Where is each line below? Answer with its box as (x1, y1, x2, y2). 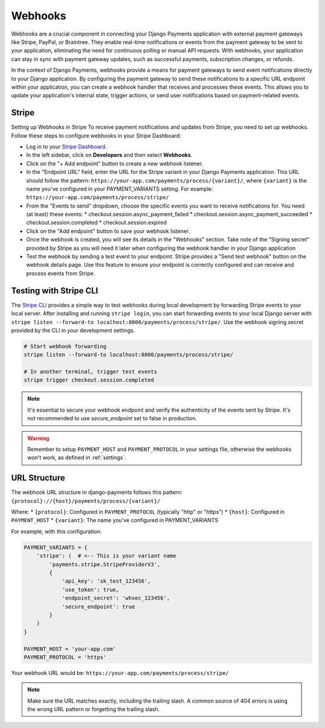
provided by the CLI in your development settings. (11, 327, 135, 334)
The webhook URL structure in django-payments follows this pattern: (11, 489, 183, 496)
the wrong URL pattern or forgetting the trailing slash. (27, 706, 160, 713)
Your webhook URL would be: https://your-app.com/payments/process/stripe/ (11, 669, 229, 676)
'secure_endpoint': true (61, 603, 135, 610)
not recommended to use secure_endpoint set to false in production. (27, 415, 197, 422)
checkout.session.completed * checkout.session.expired (26, 219, 167, 226)
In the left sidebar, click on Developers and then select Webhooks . (26, 152, 193, 159)
